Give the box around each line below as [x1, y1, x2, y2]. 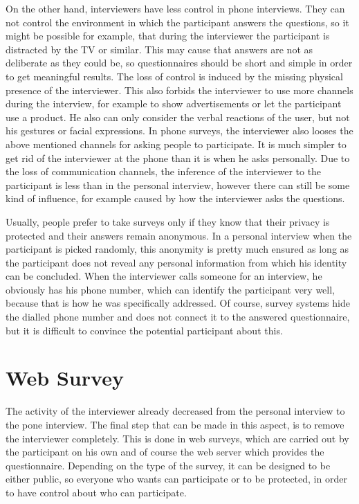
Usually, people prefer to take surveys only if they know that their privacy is [6, 214, 330, 228]
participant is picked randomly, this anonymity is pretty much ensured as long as [6, 242, 349, 256]
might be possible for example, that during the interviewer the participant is [6, 28, 330, 43]
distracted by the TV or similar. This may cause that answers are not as [6, 42, 313, 56]
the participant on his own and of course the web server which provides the [6, 444, 324, 459]
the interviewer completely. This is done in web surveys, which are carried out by [6, 431, 349, 445]
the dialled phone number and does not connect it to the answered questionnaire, [6, 309, 350, 324]
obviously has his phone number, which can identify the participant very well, [6, 282, 335, 296]
